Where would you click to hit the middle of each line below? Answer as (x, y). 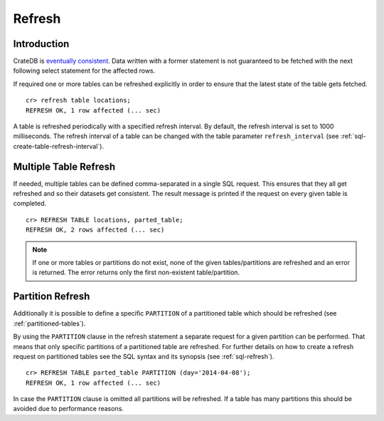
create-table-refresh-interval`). (59, 146)
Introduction (41, 44)
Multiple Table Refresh (64, 166)
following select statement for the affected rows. (84, 71)
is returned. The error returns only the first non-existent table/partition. (136, 272)
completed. (30, 204)
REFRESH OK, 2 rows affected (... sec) (95, 230)
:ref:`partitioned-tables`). (49, 323)
